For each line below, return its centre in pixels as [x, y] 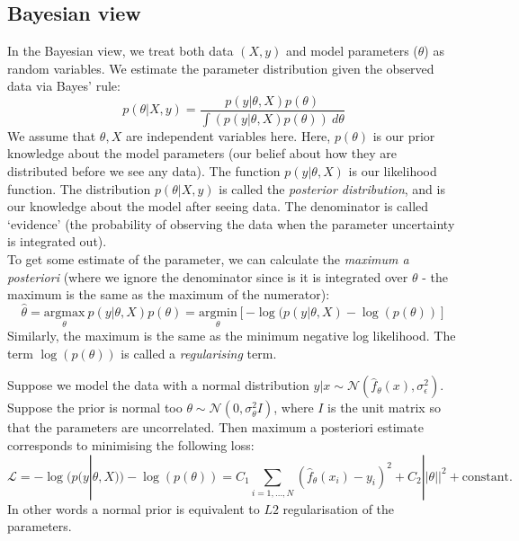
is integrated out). [57, 241]
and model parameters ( [352, 51]
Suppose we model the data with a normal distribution [158, 385]
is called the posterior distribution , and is [332, 188]
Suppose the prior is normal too [95, 408]
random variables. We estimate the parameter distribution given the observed [221, 68]
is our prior [404, 135]
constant [485, 477]
